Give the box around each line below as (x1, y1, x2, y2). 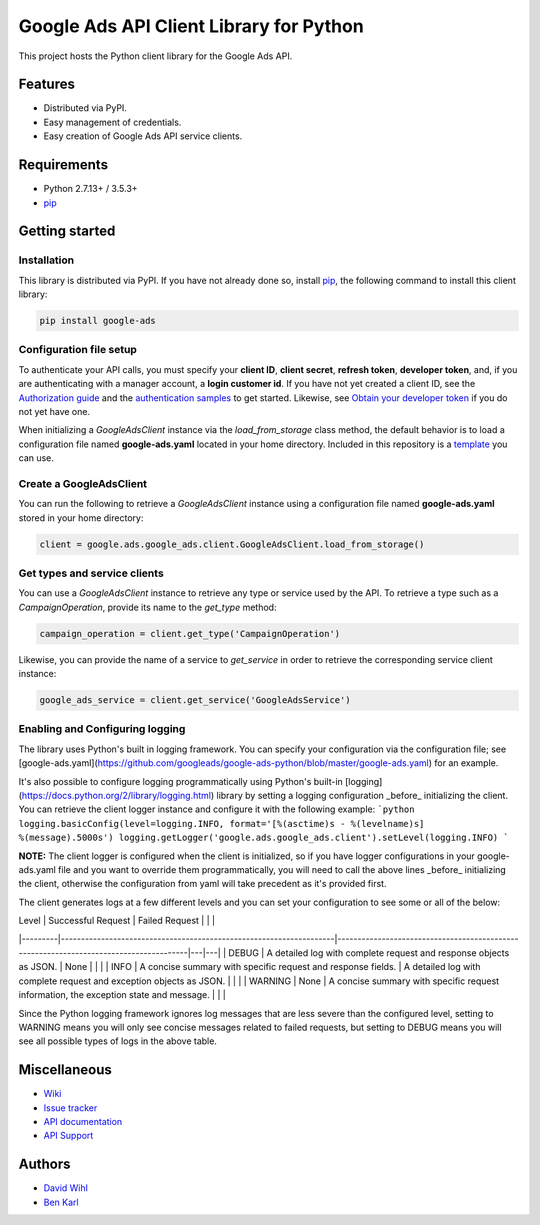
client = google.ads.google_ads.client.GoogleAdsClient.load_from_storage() (39, 538, 425, 550)
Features (18, 76, 75, 93)
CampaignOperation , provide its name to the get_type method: (18, 601, 277, 613)
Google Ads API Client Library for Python (18, 15, 364, 37)
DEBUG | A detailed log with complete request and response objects (228, 946, 510, 959)
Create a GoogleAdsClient (18, 476, 148, 490)
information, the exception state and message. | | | (18, 989, 227, 1001)
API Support (43, 1130, 94, 1142)
